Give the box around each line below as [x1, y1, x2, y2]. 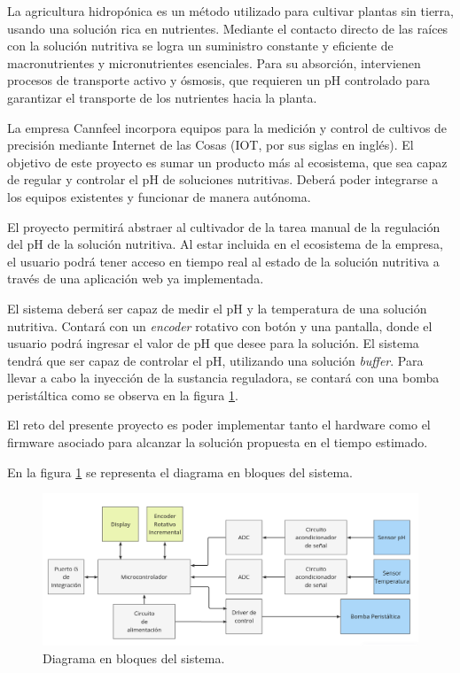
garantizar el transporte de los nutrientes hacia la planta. [7, 88, 317, 106]
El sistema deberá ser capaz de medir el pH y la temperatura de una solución [7, 298, 427, 317]
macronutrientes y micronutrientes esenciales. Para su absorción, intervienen [7, 53, 421, 72]
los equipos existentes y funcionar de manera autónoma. [7, 187, 311, 205]
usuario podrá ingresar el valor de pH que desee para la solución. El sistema [7, 334, 419, 352]
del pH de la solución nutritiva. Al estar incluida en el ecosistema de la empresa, [7, 235, 444, 253]
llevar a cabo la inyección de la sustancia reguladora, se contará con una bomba [7, 368, 440, 387]
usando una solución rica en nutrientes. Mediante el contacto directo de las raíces [7, 19, 448, 37]
